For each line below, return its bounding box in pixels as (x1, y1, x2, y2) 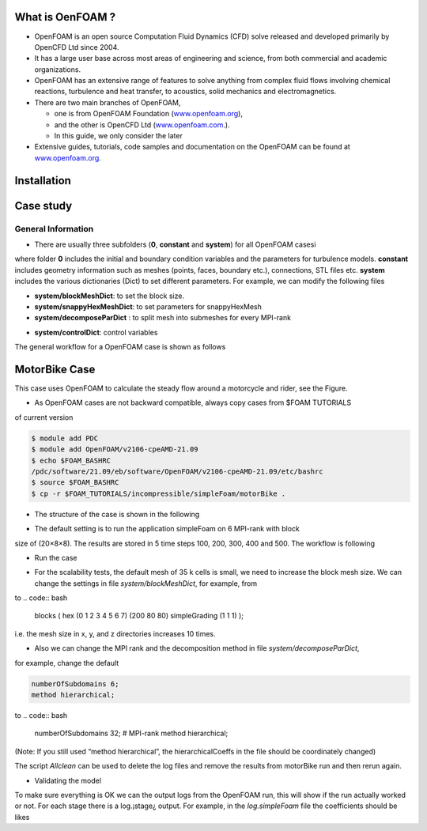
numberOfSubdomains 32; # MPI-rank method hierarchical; (34, 728, 229, 738)
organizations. (34, 64, 81, 74)
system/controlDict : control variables (34, 327, 158, 337)
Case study (14, 198, 73, 213)
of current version (14, 412, 74, 422)
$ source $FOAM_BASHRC (31, 478, 119, 487)
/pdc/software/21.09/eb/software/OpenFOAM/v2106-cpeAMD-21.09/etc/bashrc (31, 466, 323, 476)
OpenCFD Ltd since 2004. (34, 42, 119, 51)
